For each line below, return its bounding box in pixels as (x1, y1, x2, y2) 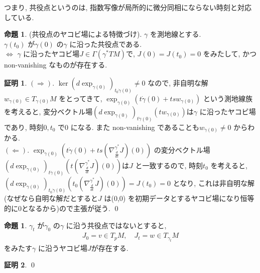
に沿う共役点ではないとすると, (66, 220, 167, 230)
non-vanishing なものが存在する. (4, 59, 107, 70)
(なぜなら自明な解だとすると (4, 193, 98, 203)
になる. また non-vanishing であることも (70, 121, 199, 132)
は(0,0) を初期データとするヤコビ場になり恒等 (104, 193, 254, 203)
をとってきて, (59, 93, 102, 103)
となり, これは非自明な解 (173, 177, 254, 188)
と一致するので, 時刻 (135, 160, 203, 170)
